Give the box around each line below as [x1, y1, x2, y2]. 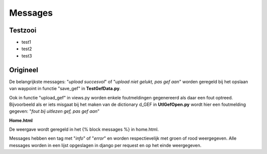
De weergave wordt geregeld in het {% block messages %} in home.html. [9, 126, 159, 132]
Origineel [9, 65, 39, 74]
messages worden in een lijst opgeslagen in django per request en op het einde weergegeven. [9, 142, 202, 148]
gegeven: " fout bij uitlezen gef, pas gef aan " [9, 108, 100, 114]
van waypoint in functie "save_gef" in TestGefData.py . [9, 86, 121, 92]
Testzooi [9, 26, 37, 34]
